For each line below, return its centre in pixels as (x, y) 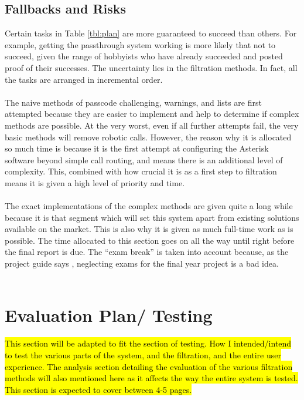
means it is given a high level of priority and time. (95, 182)
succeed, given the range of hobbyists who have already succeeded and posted (144, 56)
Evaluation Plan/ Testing (109, 315)
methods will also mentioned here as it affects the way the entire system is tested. (151, 378)
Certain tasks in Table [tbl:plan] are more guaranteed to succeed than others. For (151, 33)
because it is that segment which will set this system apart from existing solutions (152, 217)
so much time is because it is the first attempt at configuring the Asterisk (137, 148)
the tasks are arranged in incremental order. (84, 79)
